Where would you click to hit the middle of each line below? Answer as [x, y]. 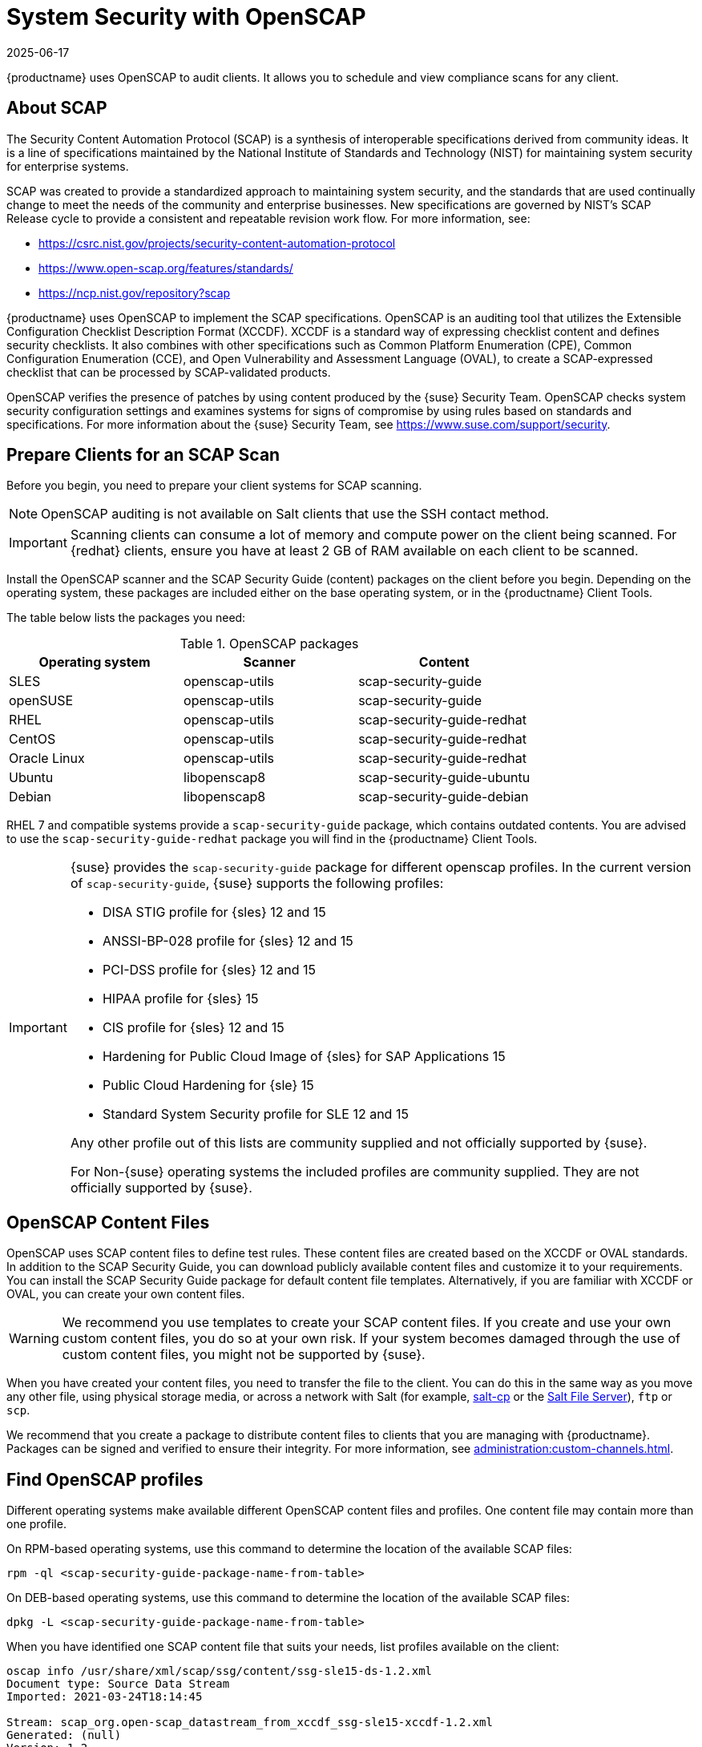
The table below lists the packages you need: [126, 618]
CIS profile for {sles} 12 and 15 [193, 1028]
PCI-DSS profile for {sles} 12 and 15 [209, 970]
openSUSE [41, 701]
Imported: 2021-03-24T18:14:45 [105, 1697]
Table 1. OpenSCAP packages [269, 644]
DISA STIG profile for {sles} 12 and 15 [214, 912]
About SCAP [57, 108]
